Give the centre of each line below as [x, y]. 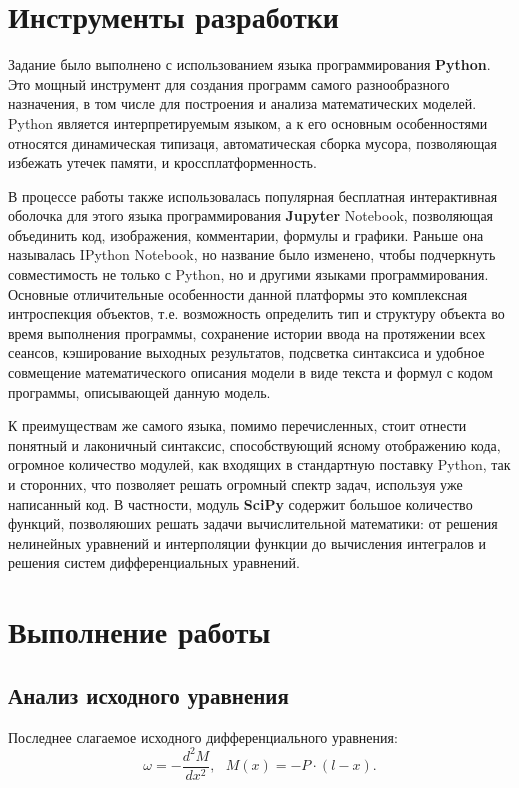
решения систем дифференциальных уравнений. [154, 562]
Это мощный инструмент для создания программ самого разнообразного [229, 83]
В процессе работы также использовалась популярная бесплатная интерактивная [253, 195]
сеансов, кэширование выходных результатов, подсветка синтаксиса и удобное [246, 352]
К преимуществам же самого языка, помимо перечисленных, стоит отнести [237, 425]
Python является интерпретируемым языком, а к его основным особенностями [248, 122]
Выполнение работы [139, 631]
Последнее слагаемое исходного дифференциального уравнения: [203, 736]
